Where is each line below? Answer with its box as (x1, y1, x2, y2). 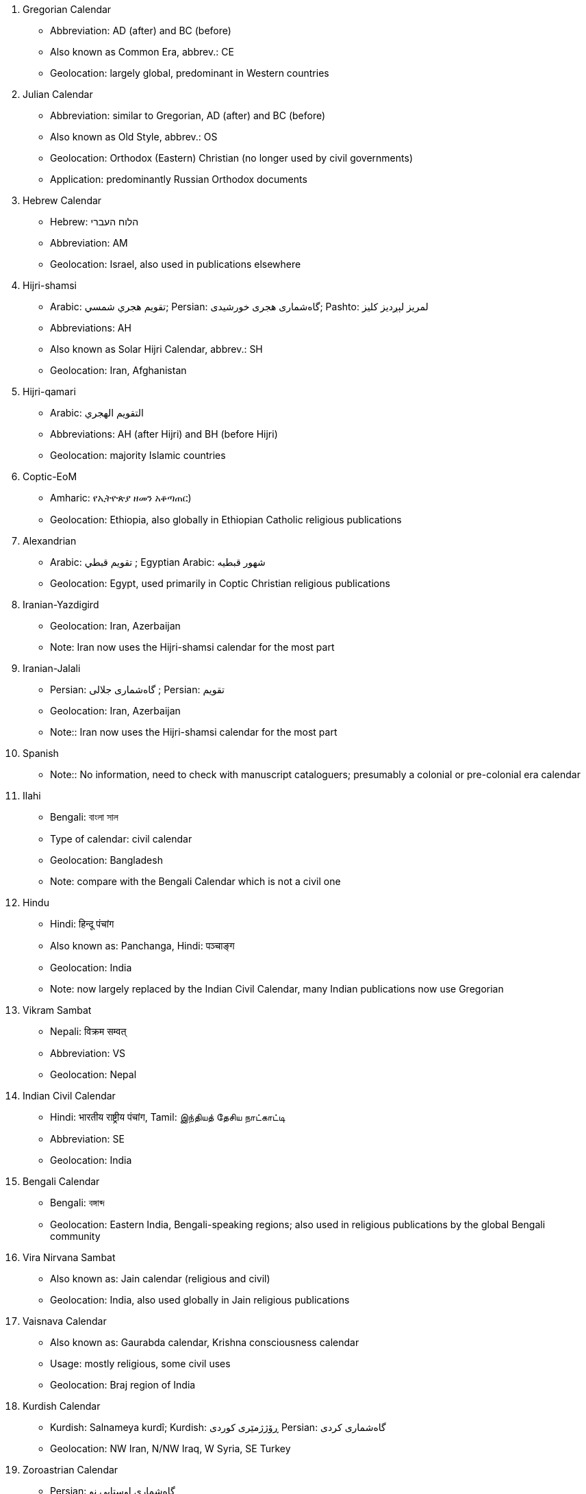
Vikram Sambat (23, 1004, 92, 1016)
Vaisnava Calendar (23, 1315, 107, 1327)
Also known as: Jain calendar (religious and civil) (50, 1273, 270, 1284)
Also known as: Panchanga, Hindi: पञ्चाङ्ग (50, 940, 235, 951)
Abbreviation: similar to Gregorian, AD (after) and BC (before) (50, 110, 326, 121)
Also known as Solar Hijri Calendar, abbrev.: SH (50, 343, 263, 355)
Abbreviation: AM (50, 237, 128, 249)
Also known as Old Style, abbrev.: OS (50, 131, 218, 142)
